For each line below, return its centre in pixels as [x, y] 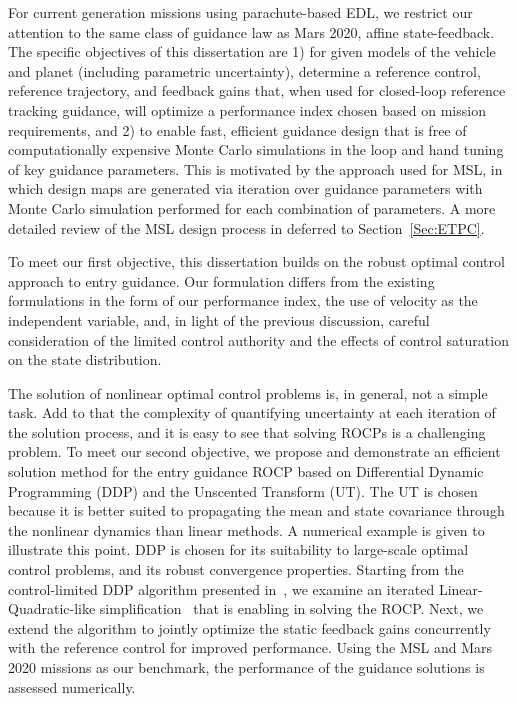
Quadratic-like [52, 608]
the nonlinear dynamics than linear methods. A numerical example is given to [246, 529]
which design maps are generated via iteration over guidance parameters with [245, 188]
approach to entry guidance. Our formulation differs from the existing [221, 280]
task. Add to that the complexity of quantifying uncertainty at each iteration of [252, 412]
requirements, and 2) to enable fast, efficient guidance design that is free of [237, 129]
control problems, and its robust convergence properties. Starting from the [236, 569]
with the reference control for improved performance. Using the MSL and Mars [250, 647]
